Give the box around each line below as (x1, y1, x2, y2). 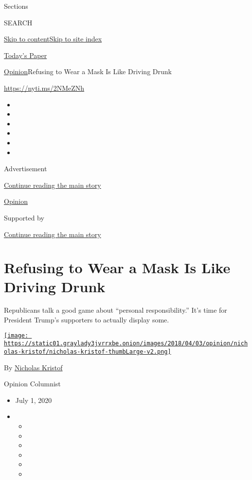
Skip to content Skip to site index (4, 34, 102, 44)
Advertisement (4, 163, 47, 174)
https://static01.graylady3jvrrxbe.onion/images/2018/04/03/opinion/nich (4, 340, 248, 347)
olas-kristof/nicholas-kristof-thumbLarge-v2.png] (4, 348, 171, 355)
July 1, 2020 (15, 395, 52, 405)
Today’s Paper (4, 50, 47, 60)
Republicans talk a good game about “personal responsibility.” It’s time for (4, 305, 227, 315)
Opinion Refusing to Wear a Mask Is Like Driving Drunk (4, 66, 172, 77)
